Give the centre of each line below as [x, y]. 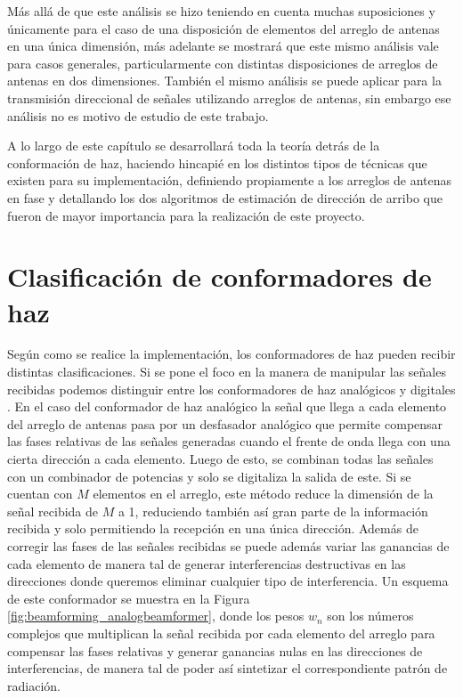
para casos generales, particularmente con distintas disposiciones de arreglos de [223, 63]
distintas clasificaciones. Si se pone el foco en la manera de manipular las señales [227, 372]
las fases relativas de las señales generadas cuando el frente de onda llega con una [229, 441]
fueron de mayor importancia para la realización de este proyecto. [186, 215]
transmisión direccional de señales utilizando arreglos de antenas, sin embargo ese [229, 97]
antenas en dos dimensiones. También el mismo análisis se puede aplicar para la [224, 81]
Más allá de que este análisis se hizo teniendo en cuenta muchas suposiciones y [221, 11]
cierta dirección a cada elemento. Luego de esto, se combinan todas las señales [220, 459]
